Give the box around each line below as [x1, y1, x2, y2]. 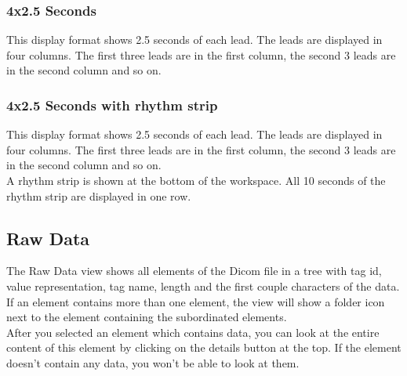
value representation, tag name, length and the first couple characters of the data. [6, 277, 400, 294]
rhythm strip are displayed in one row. [6, 187, 191, 204]
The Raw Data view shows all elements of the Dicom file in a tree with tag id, [6, 262, 382, 279]
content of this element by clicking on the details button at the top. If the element [6, 339, 402, 356]
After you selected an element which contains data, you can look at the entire [6, 324, 380, 340]
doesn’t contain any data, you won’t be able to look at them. [6, 354, 300, 371]
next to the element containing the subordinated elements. [6, 309, 287, 325]
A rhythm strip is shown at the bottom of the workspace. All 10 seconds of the [6, 172, 386, 188]
